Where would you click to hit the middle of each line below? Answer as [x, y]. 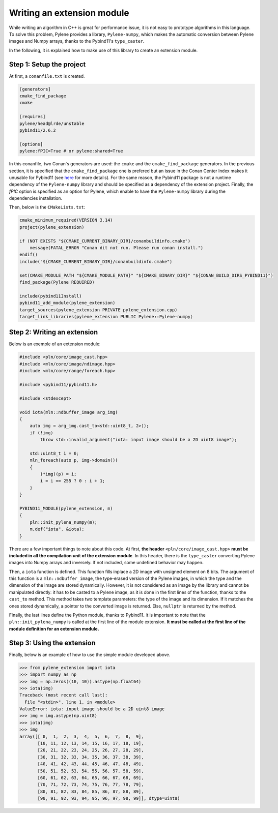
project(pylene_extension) [52, 227]
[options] [31, 144]
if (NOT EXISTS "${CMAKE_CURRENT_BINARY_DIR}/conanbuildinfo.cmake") [105, 241]
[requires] [32, 117]
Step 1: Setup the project [47, 64]
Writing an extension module [69, 13]
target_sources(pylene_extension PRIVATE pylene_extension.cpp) [98, 310]
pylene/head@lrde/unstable [52, 123]
